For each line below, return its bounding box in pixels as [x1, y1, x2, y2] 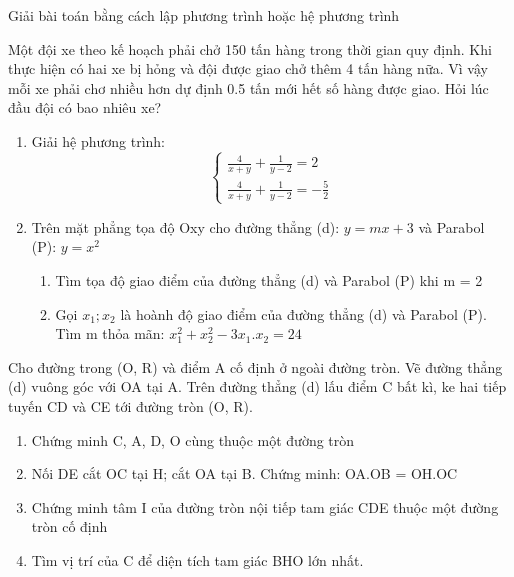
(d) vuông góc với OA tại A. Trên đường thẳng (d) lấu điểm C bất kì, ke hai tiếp [8, 376, 507, 397]
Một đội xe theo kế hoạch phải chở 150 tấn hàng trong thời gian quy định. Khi [8, 38, 492, 59]
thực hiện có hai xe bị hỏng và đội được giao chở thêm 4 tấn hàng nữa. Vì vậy [8, 58, 488, 79]
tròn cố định [31, 516, 108, 537]
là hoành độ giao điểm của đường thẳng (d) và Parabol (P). [120, 303, 487, 324]
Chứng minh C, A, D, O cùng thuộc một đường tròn [31, 429, 355, 450]
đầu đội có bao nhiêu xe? [8, 97, 162, 118]
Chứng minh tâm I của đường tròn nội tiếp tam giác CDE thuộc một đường [31, 496, 499, 517]
